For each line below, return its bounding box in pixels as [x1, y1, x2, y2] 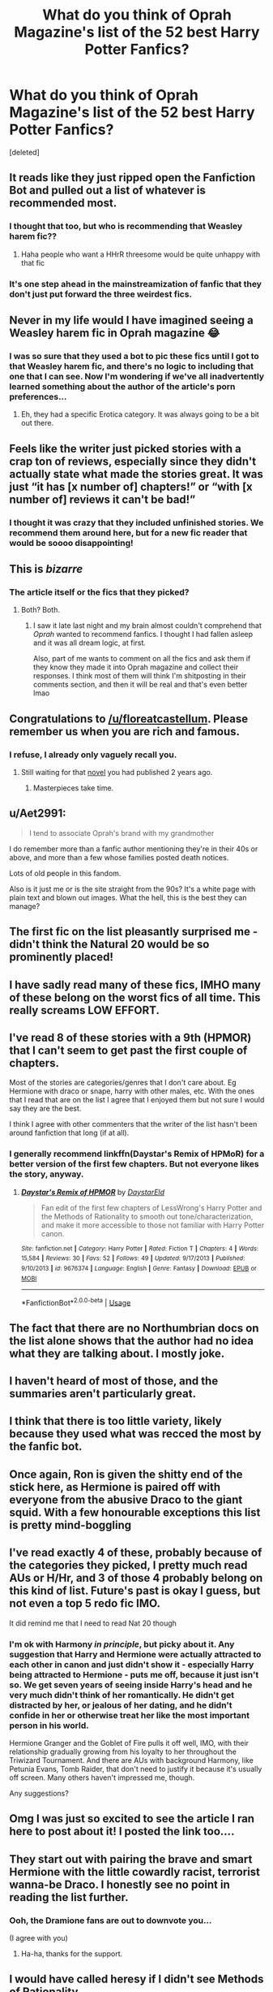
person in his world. [9, 1720, 89, 1731]
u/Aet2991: [9, 807, 66, 821]
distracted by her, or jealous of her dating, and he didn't [9, 1700, 233, 1711]
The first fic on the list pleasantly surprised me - [9, 925, 258, 939]
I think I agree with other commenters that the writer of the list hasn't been [9, 1119, 258, 1129]
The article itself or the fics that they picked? [9, 587, 190, 598]
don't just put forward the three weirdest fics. [9, 288, 193, 300]
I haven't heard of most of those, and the [9, 1375, 219, 1388]
